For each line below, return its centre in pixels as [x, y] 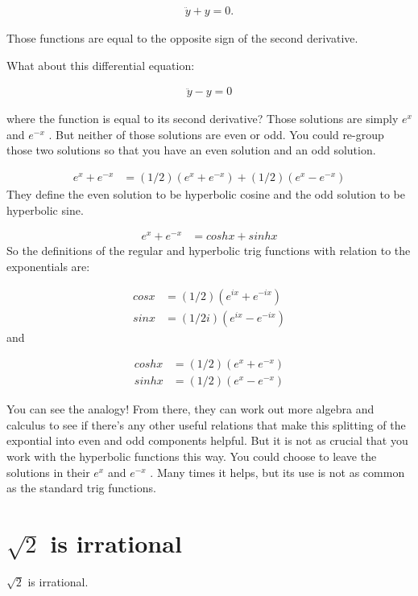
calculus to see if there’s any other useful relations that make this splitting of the [206, 424]
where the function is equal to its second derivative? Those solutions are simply [203, 119]
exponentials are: [48, 266]
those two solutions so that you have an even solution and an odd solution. [191, 150]
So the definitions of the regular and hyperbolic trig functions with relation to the [209, 251]
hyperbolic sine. [45, 210]
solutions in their [48, 472]
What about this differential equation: [101, 65]
